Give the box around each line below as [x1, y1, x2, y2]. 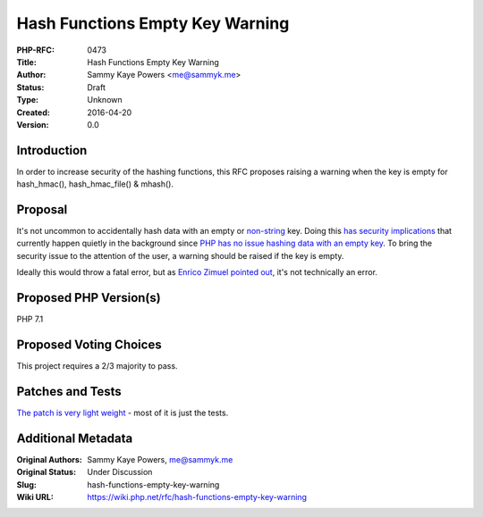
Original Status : [16, 467, 76, 478]
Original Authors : [16, 454, 82, 464]
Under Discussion [87, 467, 153, 478]
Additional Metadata [16, 430, 133, 446]
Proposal [16, 202, 68, 217]
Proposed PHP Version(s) [16, 290, 161, 305]
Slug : [16, 479, 38, 490]
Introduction [16, 143, 88, 158]
